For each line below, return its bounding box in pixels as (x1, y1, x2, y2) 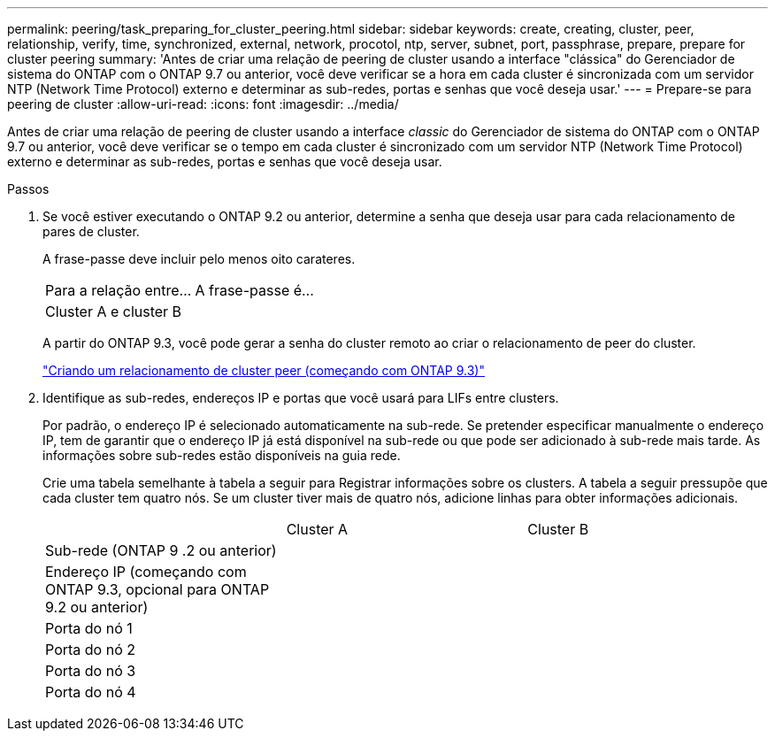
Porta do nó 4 (45, 683, 136, 701)
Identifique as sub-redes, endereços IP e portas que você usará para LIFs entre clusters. (42, 390, 559, 405)
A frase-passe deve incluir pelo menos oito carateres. (42, 251, 356, 266)
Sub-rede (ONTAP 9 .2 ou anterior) (45, 542, 277, 559)
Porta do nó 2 (45, 641, 135, 658)
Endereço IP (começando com (45, 563, 247, 580)
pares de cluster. (42, 224, 140, 239)
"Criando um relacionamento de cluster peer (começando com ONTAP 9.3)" (42, 363, 485, 378)
